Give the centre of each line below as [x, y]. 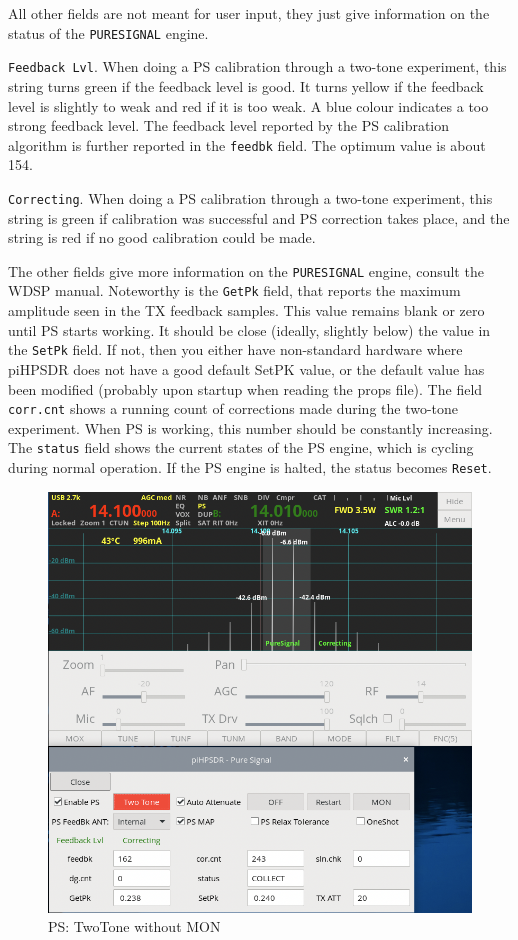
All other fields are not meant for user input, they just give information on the [249, 13]
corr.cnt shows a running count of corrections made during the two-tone [233, 408]
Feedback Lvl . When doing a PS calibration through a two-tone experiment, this [257, 66]
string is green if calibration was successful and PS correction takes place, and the [259, 217]
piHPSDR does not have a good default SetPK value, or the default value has [246, 368]
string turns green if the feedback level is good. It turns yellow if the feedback [246, 85]
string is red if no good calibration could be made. [162, 237]
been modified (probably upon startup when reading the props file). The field [245, 388]
